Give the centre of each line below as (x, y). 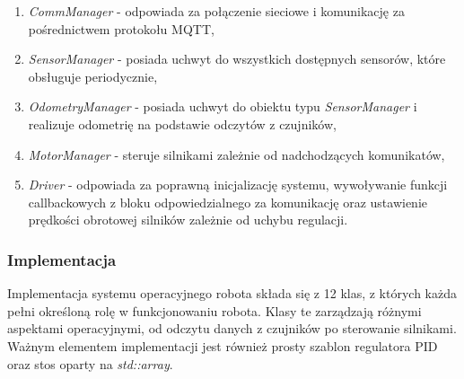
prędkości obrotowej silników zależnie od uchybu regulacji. (188, 220)
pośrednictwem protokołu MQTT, (121, 28)
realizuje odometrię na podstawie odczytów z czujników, (182, 123)
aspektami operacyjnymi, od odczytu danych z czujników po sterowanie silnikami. (232, 328)
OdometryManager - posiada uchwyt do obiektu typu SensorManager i (223, 106)
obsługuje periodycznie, (93, 76)
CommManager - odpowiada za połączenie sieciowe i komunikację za (216, 11)
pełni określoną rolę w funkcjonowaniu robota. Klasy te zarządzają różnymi (214, 310)
